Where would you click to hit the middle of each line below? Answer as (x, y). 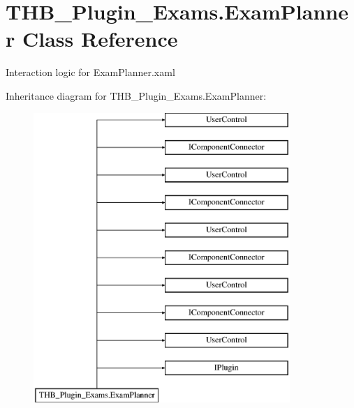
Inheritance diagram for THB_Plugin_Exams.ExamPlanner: (136, 95)
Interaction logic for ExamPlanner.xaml (90, 72)
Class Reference (100, 39)
